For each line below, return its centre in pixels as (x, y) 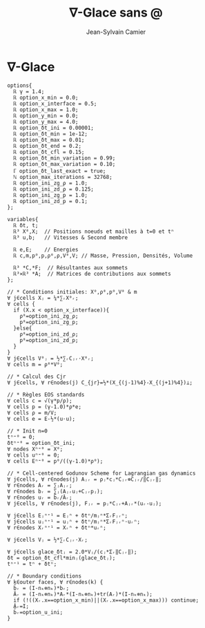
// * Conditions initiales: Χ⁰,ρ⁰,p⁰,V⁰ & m (72, 292)
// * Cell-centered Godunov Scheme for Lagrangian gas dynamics (101, 473)
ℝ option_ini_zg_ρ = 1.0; (51, 183)
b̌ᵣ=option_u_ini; (38, 612)
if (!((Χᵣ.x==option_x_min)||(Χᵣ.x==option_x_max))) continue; (106, 600)
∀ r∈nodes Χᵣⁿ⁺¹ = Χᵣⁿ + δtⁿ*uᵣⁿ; (57, 527)
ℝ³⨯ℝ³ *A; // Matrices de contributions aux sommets (92, 274)
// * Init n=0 (28, 431)
